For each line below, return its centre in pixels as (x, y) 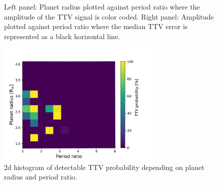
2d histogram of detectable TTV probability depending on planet (104, 167)
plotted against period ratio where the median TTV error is (96, 26)
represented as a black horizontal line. (62, 36)
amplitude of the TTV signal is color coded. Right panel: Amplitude (109, 16)
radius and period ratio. (41, 177)
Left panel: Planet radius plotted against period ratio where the (102, 7)
